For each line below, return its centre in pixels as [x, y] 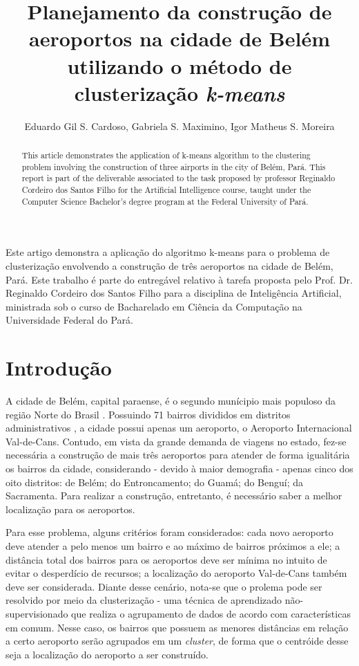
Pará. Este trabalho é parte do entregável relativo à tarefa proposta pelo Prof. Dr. [179, 279]
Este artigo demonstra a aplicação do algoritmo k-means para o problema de [168, 252]
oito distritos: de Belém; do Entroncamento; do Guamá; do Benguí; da [155, 482]
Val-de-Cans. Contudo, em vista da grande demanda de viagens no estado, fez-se [176, 441]
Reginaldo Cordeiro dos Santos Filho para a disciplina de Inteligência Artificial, [174, 293]
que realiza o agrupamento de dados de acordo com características [211, 613]
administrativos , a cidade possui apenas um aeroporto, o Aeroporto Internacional [179, 428]
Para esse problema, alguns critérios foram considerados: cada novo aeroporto [169, 532]
